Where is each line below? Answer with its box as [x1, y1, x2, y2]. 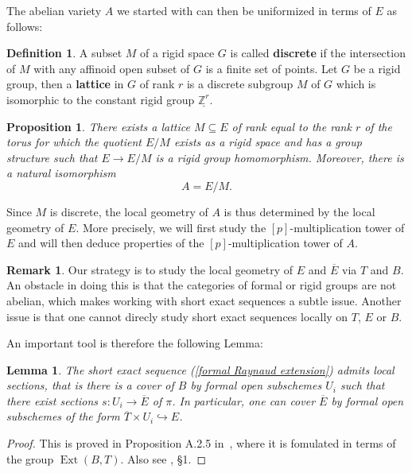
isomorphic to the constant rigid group [6, 91, 195, 107]
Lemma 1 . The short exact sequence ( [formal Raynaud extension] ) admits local [6, 361, 395, 378]
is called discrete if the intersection [230, 45, 406, 61]
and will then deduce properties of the [18, 235, 204, 251]
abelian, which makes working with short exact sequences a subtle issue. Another [6, 292, 402, 308]
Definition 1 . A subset [6, 45, 122, 61]
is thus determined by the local [223, 203, 375, 219]
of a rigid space [140, 45, 215, 61]
